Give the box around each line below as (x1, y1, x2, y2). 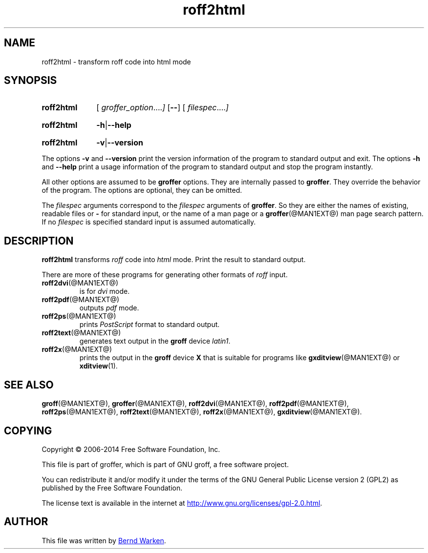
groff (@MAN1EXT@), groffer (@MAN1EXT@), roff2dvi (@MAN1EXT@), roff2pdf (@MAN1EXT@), (42, 399, 349, 408)
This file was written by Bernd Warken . (42, 536, 166, 545)
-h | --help (96, 120, 131, 130)
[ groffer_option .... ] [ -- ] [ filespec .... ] (96, 102, 229, 113)
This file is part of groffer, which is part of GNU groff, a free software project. (42, 460, 289, 469)
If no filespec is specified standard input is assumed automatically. (42, 218, 256, 226)
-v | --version (96, 138, 143, 148)
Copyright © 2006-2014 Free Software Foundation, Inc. (42, 445, 220, 453)
